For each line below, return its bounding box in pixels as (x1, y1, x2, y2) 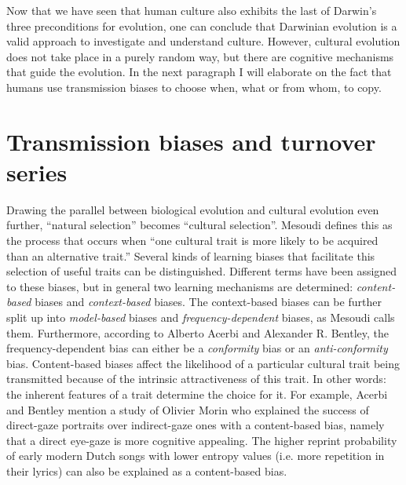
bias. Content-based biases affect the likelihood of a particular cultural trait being (6, 355, 400, 371)
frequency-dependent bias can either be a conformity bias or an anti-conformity (6, 340, 388, 356)
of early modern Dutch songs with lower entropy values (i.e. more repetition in (6, 447, 385, 464)
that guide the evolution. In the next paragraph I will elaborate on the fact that (6, 64, 392, 80)
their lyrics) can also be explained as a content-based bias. (6, 462, 287, 479)
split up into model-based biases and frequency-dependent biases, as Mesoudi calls (6, 309, 395, 326)
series (6, 155, 68, 188)
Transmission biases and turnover (6, 125, 376, 157)
